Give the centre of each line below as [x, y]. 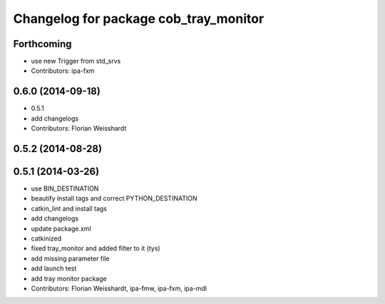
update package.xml [61, 228]
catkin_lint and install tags [69, 208]
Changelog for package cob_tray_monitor [139, 19]
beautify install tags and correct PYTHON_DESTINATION [114, 198]
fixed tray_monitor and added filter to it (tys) [96, 248]
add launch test [54, 268]
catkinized [46, 238]
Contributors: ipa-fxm [63, 71]
